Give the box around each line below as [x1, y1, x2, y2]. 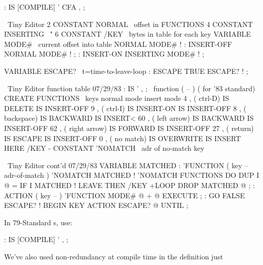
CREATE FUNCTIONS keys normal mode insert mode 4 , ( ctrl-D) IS [4, 93, 229, 103]
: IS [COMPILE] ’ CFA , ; [4, 2, 85, 12]
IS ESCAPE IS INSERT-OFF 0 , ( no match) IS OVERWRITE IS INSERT [4, 132, 241, 143]
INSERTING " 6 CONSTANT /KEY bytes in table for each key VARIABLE [4, 29, 251, 39]
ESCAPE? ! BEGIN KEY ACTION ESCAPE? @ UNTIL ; [4, 200, 188, 210]
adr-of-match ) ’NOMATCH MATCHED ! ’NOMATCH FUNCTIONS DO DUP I [4, 170, 259, 180]
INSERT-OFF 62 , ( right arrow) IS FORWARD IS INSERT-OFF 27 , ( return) [4, 122, 254, 133]
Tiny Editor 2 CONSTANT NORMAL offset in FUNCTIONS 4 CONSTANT [7, 18, 253, 29]
